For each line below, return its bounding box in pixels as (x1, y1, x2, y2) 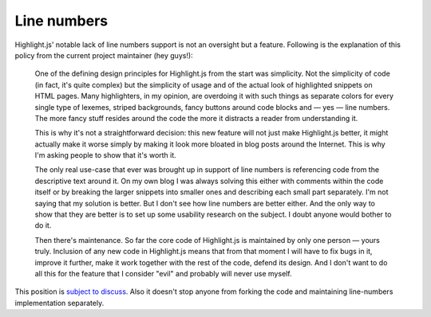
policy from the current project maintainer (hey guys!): (14, 50, 193, 60)
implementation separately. (14, 298, 105, 307)
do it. (34, 221, 52, 230)
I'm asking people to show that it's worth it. (34, 151, 177, 160)
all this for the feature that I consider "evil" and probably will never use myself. (34, 268, 292, 278)
